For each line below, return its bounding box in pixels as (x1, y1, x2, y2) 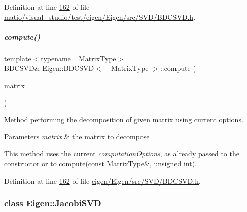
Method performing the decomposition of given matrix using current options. (4, 114, 243, 125)
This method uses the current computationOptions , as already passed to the (4, 148, 239, 159)
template (4, 53, 31, 63)
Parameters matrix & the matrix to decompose (4, 131, 150, 142)
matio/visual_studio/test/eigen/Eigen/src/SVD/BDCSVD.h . (4, 11, 196, 22)
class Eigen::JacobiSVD (4, 197, 101, 209)
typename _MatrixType (41, 53, 116, 63)
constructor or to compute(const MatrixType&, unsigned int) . (4, 158, 197, 168)
